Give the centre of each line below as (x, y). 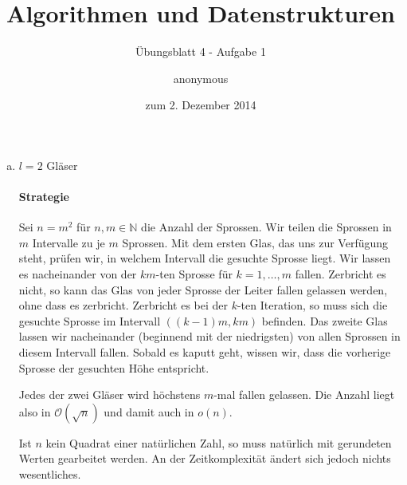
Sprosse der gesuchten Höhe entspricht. (114, 367)
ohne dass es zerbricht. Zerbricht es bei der (123, 305)
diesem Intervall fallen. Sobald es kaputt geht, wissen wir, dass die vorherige (205, 352)
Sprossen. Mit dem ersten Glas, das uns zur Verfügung (255, 242)
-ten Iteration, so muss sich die (312, 305)
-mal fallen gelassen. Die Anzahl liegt (304, 394)
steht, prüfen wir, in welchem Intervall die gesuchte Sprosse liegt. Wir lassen (205, 258)
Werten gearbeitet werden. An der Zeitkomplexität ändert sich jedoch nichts (205, 458)
